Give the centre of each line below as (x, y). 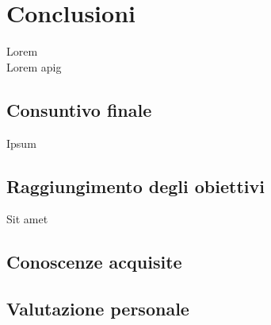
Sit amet (27, 219)
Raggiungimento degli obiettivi (135, 186)
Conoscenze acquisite (94, 262)
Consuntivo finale (79, 109)
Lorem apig (34, 66)
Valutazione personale (98, 309)
